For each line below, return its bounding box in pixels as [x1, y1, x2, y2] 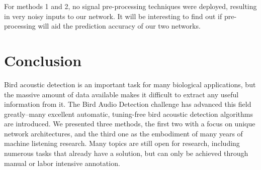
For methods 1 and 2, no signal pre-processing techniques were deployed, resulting [4, 1, 257, 11]
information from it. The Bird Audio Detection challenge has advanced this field [4, 99, 251, 109]
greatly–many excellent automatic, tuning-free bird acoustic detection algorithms [4, 108, 253, 119]
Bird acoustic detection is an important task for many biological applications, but [4, 79, 256, 89]
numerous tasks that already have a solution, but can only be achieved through [4, 148, 248, 158]
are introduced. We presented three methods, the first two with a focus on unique [4, 118, 255, 129]
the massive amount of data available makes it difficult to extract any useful [4, 89, 239, 99]
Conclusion [4, 50, 82, 70]
